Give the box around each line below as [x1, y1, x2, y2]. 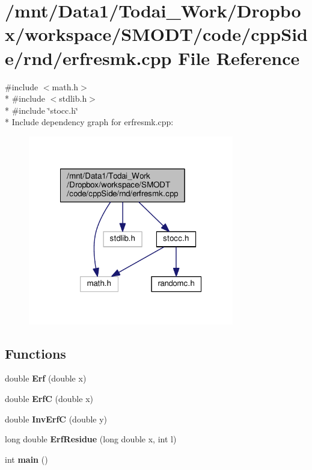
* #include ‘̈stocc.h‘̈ [5, 104, 78, 116]
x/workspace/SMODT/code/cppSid [5, 22, 308, 46]
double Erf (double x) [5, 372, 87, 385]
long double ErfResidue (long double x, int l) [5, 433, 177, 445]
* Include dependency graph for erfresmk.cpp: [5, 116, 174, 128]
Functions [5, 344, 66, 362]
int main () [5, 453, 48, 465]
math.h [52, 80, 79, 93]
